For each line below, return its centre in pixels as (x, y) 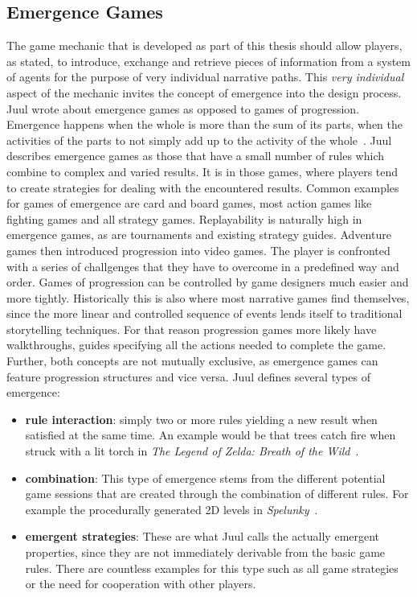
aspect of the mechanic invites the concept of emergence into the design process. (204, 92)
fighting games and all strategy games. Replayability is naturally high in (184, 218)
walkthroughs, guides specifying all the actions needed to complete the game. (196, 345)
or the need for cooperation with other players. (141, 584)
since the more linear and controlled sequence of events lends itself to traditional (204, 313)
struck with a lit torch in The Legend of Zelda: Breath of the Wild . (192, 451)
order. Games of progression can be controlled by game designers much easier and (208, 282)
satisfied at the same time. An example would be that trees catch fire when (211, 435)
